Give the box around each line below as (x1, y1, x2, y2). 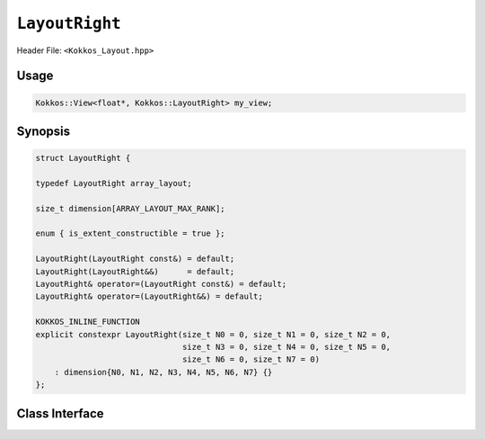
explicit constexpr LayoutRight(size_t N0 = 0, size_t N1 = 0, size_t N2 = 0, (35, 329, 391, 339)
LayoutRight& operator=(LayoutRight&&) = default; (35, 291, 264, 301)
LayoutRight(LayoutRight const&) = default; (35, 254, 235, 264)
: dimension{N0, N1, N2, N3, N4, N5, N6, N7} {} (54, 367, 273, 377)
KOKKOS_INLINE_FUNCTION (35, 317, 141, 327)
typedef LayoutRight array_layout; (35, 178, 192, 188)
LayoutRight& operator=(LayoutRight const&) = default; (35, 279, 287, 290)
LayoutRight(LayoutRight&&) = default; (35, 266, 235, 276)
